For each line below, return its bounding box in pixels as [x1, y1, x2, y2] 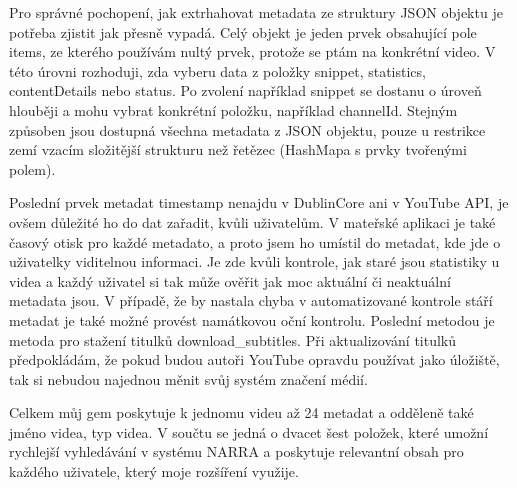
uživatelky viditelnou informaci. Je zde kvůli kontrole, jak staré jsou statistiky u [9, 251, 500, 272]
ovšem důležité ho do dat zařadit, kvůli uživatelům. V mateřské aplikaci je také [9, 211, 496, 232]
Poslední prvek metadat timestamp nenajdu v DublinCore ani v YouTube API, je [9, 192, 509, 213]
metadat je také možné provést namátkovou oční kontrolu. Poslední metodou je [9, 309, 495, 330]
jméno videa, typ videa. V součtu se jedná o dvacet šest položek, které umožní [9, 421, 489, 442]
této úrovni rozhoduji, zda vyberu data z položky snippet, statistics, [9, 60, 426, 81]
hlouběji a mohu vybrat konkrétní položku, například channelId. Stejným [9, 99, 458, 120]
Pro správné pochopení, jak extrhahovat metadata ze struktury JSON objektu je [9, 2, 503, 22]
